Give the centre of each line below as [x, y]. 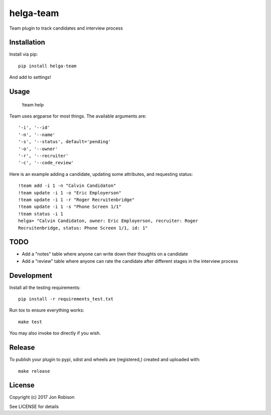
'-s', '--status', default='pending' [65, 142]
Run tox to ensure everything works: [47, 310]
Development [31, 276]
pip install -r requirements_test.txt [66, 299]
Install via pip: [24, 54]
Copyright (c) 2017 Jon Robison [42, 397]
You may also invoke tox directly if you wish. [55, 333]
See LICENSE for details [34, 406]
